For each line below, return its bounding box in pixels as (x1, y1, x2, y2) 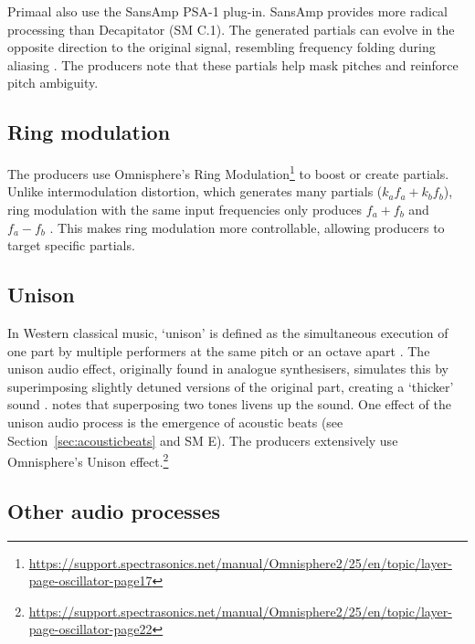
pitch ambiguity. (7, 73, 99, 92)
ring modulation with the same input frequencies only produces (7, 200, 363, 219)
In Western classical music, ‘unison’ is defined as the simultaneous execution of (7, 323, 449, 342)
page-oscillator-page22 (28, 619, 153, 639)
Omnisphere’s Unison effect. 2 (7, 449, 169, 470)
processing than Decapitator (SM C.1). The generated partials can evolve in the (7, 19, 455, 38)
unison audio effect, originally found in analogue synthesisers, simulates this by (7, 359, 449, 378)
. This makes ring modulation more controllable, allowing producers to (49, 217, 445, 237)
